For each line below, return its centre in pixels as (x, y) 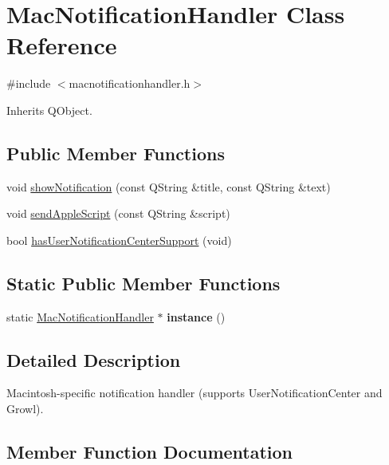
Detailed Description (94, 359)
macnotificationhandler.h (130, 83)
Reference (62, 45)
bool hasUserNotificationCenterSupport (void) (119, 240)
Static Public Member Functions (143, 283)
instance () (196, 316)
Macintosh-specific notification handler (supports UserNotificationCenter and (194, 393)
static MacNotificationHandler (80, 316)
